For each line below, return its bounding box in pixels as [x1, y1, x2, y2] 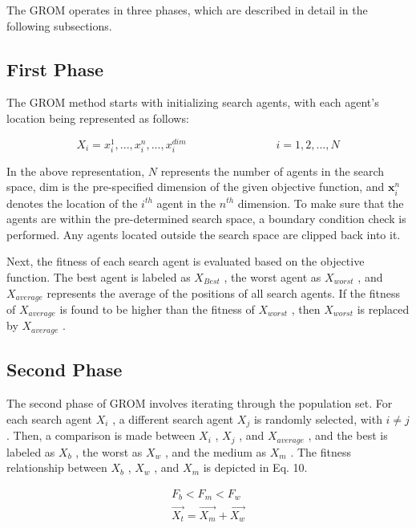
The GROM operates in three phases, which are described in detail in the [6, 2, 368, 18]
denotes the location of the [6, 194, 138, 211]
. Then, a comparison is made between [6, 427, 196, 444]
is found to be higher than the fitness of [59, 300, 255, 317]
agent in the [156, 194, 216, 211]
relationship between [6, 459, 107, 476]
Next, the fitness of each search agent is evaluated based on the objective [6, 253, 365, 270]
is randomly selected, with [253, 410, 382, 427]
